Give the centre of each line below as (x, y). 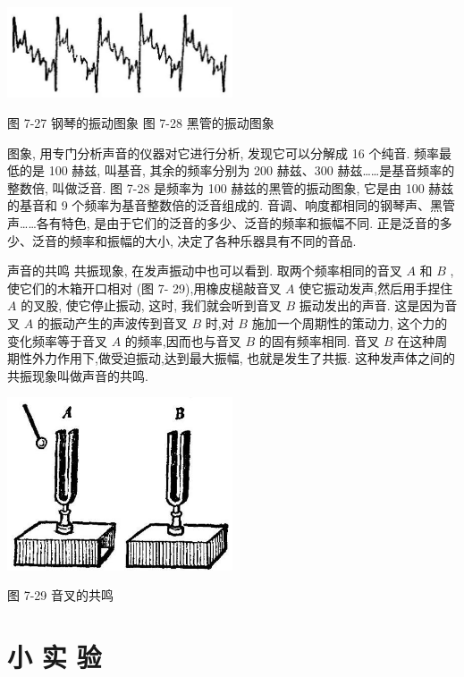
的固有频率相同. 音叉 (319, 340)
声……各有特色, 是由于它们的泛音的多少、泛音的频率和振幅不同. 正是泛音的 (224, 223)
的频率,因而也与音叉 (183, 340)
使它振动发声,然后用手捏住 (376, 288)
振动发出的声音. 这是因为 (372, 305)
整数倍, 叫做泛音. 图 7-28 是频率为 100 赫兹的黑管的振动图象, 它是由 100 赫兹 (231, 187)
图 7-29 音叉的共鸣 (60, 595)
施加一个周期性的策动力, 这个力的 (350, 323)
